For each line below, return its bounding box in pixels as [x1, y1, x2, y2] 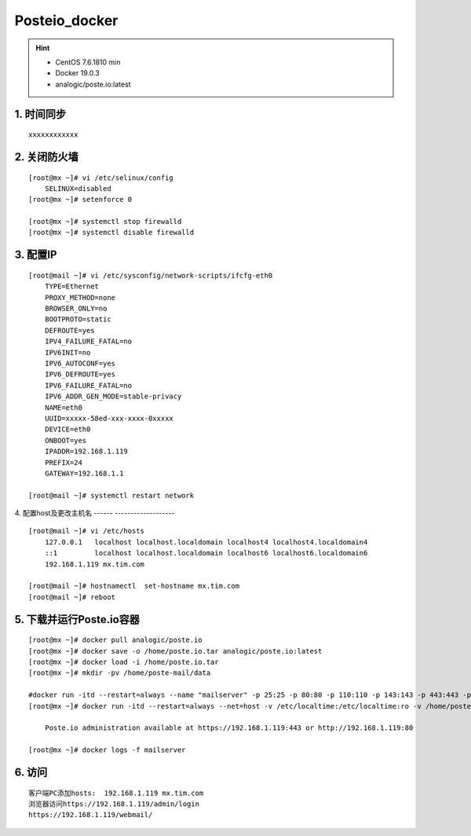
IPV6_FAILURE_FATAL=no [44, 381, 133, 390]
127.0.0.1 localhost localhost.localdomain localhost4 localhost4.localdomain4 [44, 537, 368, 546]
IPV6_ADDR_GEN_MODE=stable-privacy [44, 392, 182, 401]
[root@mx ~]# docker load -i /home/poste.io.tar [28, 658, 219, 667]
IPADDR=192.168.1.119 [44, 447, 129, 456]
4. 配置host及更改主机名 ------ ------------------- [14, 508, 176, 518]
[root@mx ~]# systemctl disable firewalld [28, 228, 195, 237]
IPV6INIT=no [44, 348, 91, 357]
